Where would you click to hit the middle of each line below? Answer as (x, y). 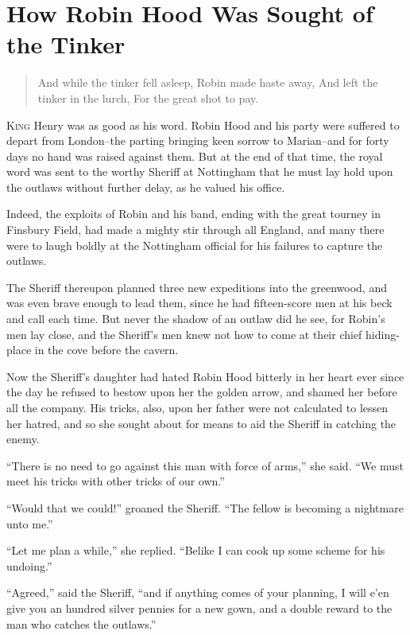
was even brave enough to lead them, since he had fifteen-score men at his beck (199, 303)
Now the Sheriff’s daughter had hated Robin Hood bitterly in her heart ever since (205, 376)
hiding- (383, 334)
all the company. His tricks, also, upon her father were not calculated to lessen (197, 407)
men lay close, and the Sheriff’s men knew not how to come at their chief (184, 334)
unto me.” (30, 523)
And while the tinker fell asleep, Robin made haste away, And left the (208, 82)
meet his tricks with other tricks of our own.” (116, 481)
